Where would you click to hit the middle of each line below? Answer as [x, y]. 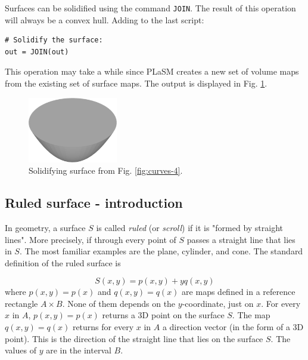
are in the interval [79, 350]
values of [21, 350]
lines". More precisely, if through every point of [91, 239]
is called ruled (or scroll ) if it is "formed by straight [190, 227]
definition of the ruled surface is [63, 262]
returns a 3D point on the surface [163, 315]
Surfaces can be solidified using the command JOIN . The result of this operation [150, 8]
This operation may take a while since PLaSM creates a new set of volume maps [152, 71]
